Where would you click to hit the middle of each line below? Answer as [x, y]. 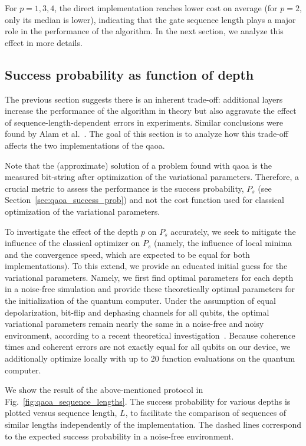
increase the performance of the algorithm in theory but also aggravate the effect [151, 111]
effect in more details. [44, 42]
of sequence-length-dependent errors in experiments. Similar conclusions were [144, 122]
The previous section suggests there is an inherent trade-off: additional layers [144, 99]
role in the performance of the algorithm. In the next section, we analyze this [144, 31]
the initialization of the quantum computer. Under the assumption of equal [140, 301]
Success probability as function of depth [129, 74]
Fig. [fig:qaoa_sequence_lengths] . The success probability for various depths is [148, 401]
